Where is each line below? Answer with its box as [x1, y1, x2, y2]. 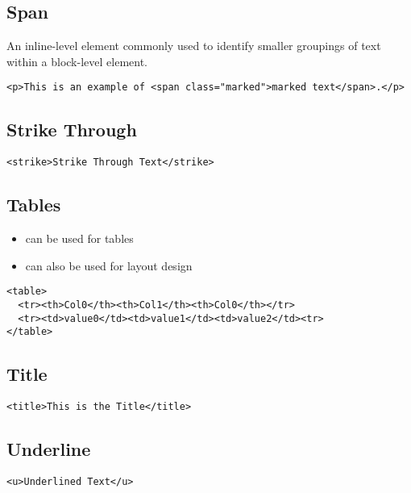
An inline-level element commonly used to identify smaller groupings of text [6, 37, 381, 54]
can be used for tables [25, 230, 134, 247]
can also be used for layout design [25, 257, 193, 274]
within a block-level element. [6, 52, 147, 69]
